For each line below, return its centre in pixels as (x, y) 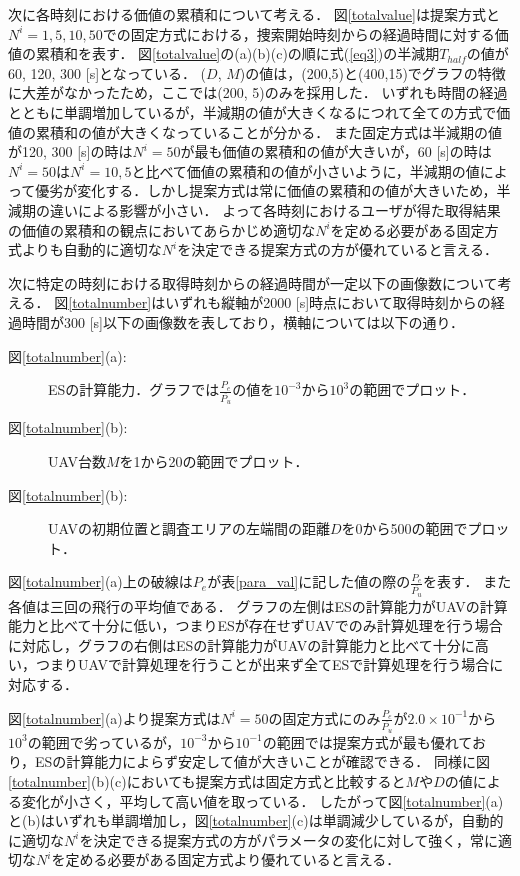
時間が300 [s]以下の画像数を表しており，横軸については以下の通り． (242, 321)
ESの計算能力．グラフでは (134, 389)
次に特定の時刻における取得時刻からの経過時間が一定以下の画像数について (253, 282)
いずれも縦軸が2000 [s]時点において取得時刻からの (328, 302)
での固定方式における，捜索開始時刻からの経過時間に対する (298, 33)
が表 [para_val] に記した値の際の (309, 581)
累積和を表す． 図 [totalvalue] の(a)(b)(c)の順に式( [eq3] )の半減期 (237, 53)
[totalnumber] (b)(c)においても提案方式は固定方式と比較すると (207, 781)
